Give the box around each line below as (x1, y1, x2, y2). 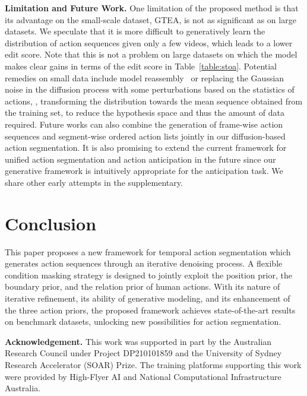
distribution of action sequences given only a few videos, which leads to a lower (5, 36, 293, 49)
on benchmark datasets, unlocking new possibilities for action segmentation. (5, 315, 281, 328)
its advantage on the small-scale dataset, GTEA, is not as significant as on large (5, 13, 296, 26)
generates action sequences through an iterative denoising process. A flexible (5, 257, 283, 270)
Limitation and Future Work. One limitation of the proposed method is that (5, 2, 299, 14)
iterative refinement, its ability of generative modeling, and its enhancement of (5, 292, 290, 304)
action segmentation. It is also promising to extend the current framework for (5, 141, 287, 154)
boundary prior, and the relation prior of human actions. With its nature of (5, 280, 280, 293)
